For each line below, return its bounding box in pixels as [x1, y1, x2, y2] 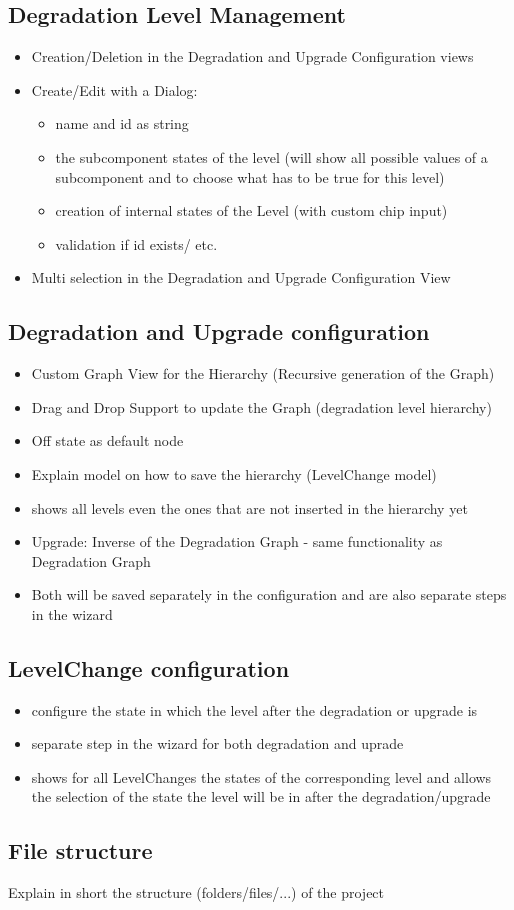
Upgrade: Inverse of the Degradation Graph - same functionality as [31, 531, 443, 552]
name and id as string [55, 113, 189, 134]
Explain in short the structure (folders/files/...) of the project [8, 882, 385, 903]
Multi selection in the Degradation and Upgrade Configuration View [31, 267, 451, 288]
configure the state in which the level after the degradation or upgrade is [31, 699, 478, 720]
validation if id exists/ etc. [55, 233, 218, 254]
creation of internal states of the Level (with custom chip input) [55, 200, 448, 221]
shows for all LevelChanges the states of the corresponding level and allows [31, 766, 492, 787]
